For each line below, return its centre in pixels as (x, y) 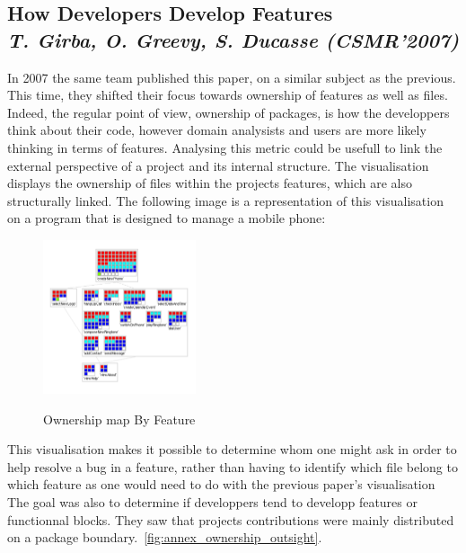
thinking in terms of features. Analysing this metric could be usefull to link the (225, 147)
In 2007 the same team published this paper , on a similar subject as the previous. (232, 77)
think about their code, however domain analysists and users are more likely (217, 130)
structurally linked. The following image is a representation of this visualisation (225, 200)
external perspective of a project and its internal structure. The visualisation (218, 165)
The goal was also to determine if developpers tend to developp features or (212, 501)
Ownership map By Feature (119, 419)
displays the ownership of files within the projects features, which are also (210, 183)
